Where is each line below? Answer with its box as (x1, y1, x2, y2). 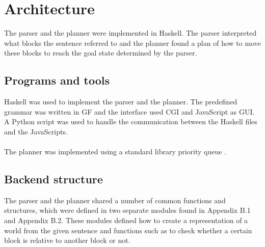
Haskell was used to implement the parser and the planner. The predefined (4, 96, 237, 107)
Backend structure (4, 171, 103, 187)
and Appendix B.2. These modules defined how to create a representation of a (4, 215, 248, 226)
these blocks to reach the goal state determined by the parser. (4, 47, 197, 58)
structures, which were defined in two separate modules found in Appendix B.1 (4, 205, 251, 215)
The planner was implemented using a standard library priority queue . (4, 146, 227, 157)
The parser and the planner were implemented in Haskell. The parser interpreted (4, 28, 257, 38)
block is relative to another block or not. (4, 235, 130, 245)
